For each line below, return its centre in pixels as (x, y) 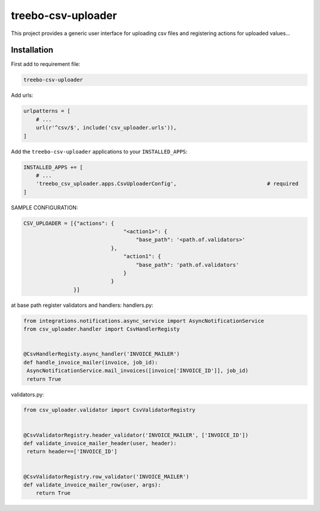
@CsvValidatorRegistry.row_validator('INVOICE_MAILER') (106, 477)
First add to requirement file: (46, 64)
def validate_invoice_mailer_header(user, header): (100, 443)
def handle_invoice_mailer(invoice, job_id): (91, 362)
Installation (32, 50)
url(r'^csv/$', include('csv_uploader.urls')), (106, 128)
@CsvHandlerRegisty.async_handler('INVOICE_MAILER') (102, 354)
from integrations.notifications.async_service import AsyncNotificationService (144, 321)
